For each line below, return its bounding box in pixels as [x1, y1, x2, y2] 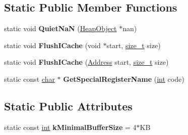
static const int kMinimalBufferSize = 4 [4, 121, 137, 132]
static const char [4, 73, 55, 84]
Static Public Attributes [4, 98, 133, 113]
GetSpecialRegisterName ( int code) [63, 73, 184, 84]
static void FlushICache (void [4, 40, 101, 50]
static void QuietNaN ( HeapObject [4, 23, 117, 34]
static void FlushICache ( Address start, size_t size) [4, 57, 169, 67]
